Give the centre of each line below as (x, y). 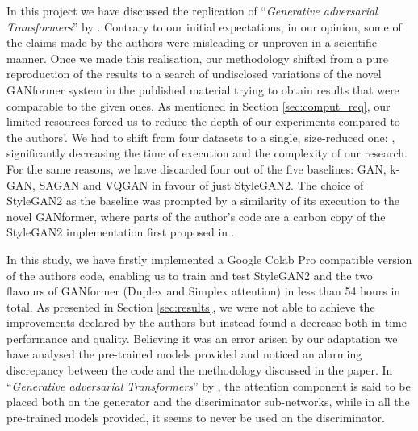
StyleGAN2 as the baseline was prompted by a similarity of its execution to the (203, 201)
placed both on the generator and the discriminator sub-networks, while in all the (208, 402)
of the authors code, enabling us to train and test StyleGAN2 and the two (190, 275)
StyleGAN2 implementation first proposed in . (121, 232)
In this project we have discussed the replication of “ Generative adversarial (192, 10)
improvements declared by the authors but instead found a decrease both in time (207, 322)
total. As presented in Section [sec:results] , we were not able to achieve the (191, 306)
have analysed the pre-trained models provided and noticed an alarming (184, 354)
